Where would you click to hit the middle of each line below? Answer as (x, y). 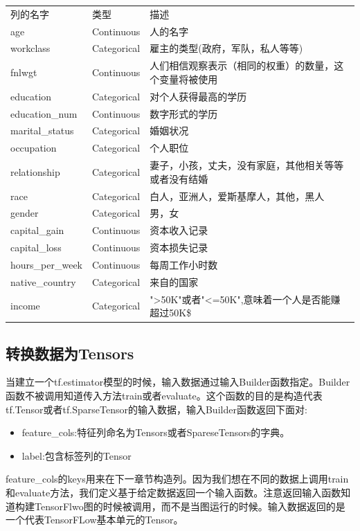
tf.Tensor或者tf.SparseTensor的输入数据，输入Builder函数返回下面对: (156, 409)
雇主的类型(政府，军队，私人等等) (226, 48)
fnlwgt (24, 72)
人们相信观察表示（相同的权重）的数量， (242, 65)
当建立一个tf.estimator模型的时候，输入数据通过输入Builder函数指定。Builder (178, 382)
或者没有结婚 (179, 178)
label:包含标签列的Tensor (76, 455)
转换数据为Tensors (70, 353)
